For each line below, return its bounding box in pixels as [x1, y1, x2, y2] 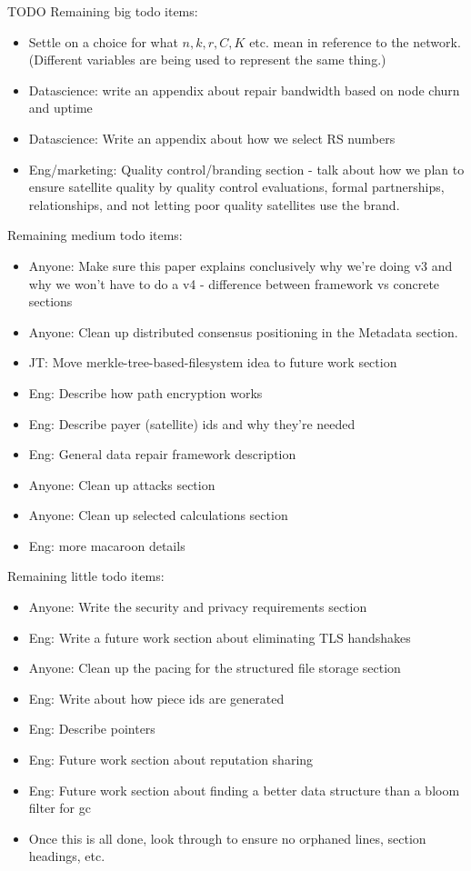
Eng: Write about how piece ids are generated [28, 688, 285, 707]
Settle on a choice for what [28, 32, 178, 51]
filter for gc [28, 798, 91, 817]
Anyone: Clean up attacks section [28, 475, 215, 494]
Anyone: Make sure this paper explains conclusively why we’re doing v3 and [28, 255, 453, 275]
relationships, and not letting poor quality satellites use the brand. [28, 195, 400, 214]
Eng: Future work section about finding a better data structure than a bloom [28, 780, 460, 799]
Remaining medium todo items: [7, 225, 183, 245]
